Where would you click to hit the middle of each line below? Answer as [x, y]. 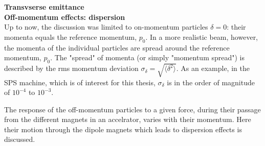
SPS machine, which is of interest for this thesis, [80, 82]
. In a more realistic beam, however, [202, 36]
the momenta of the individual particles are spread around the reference [117, 47]
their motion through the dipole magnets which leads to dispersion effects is [123, 129]
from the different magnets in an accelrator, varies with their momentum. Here [128, 119]
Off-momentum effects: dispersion [65, 17]
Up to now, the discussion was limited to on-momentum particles [106, 27]
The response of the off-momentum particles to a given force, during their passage [132, 109]
